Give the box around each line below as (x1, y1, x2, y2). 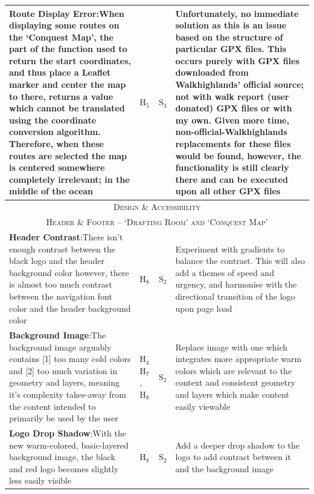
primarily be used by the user (9, 412, 118, 424)
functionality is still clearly (175, 161, 289, 174)
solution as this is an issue (175, 19, 287, 31)
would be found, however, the (175, 149, 301, 162)
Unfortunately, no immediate (175, 7, 299, 19)
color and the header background (9, 301, 131, 314)
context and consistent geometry (175, 376, 295, 389)
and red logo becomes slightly (9, 462, 119, 475)
